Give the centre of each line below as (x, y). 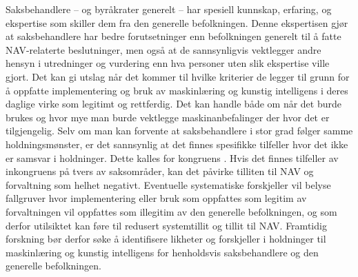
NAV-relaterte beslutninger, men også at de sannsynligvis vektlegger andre (163, 49)
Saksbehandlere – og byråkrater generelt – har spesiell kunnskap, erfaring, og (169, 9)
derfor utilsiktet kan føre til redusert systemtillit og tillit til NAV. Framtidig (166, 225)
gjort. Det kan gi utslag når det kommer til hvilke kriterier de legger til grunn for (178, 76)
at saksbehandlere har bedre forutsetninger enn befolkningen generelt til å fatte (173, 36)
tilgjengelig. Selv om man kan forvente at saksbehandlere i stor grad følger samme (179, 131)
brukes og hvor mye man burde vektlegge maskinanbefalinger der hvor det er (168, 117)
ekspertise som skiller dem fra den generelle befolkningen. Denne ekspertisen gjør (177, 22)
